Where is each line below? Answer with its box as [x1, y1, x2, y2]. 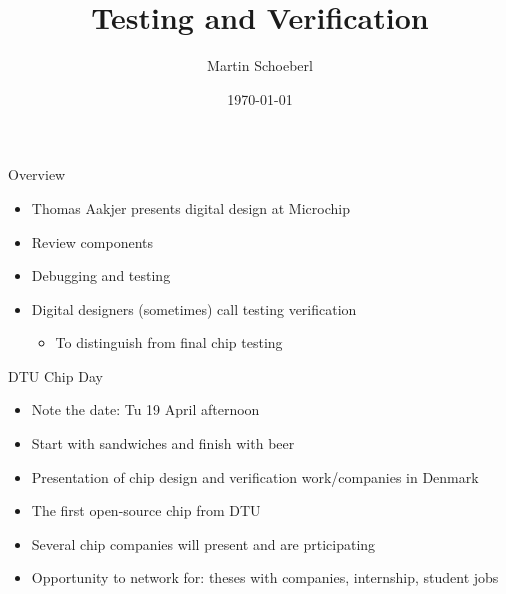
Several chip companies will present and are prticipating [31, 533, 376, 554]
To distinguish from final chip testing [55, 332, 283, 353]
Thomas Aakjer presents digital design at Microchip [31, 197, 350, 218]
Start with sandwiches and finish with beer [31, 433, 295, 454]
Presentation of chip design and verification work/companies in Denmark [31, 466, 479, 487]
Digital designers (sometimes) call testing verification [31, 298, 357, 319]
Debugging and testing [31, 265, 171, 286]
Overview [8, 164, 66, 185]
